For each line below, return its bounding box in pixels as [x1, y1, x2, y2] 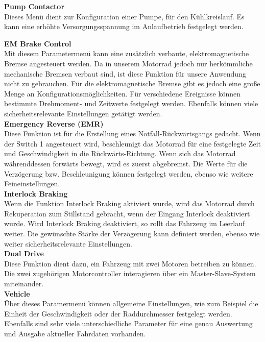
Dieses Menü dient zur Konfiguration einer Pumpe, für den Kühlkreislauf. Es [4, 11, 245, 21]
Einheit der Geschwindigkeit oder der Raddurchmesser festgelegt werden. [4, 308, 232, 319]
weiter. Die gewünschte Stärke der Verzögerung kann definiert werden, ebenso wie [4, 228, 260, 239]
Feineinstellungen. [4, 178, 60, 189]
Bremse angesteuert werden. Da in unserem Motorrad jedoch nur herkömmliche [4, 58, 253, 68]
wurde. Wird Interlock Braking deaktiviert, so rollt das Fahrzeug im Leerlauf [4, 218, 245, 229]
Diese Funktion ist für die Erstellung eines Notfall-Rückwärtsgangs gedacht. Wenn [4, 128, 261, 139]
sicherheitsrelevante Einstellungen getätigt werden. [4, 108, 162, 118]
